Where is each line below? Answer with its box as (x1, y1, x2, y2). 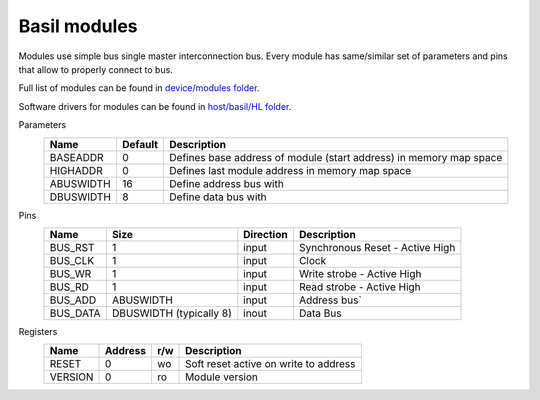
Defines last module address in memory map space (169, 163, 412, 177)
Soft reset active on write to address (185, 357, 356, 371)
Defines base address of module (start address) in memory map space (169, 150, 503, 164)
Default (121, 137, 159, 151)
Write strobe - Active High (298, 266, 422, 280)
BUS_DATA (49, 306, 101, 320)
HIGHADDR (49, 163, 104, 177)
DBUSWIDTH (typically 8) (111, 306, 232, 320)
